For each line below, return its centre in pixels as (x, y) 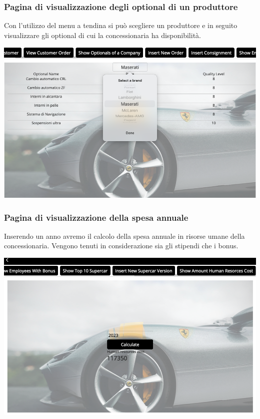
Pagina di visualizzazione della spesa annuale (96, 217)
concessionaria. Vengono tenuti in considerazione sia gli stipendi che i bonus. (121, 246)
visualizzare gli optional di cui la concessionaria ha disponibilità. (102, 35)
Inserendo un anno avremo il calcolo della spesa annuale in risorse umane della (124, 236)
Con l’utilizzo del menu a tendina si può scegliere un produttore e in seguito (121, 25)
